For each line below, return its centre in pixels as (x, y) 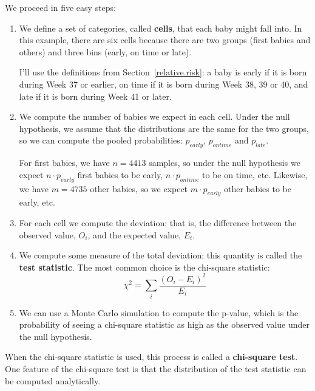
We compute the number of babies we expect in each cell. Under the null (154, 116)
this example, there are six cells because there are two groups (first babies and (165, 40)
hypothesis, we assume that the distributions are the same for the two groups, (164, 128)
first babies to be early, (120, 174)
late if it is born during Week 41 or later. (95, 96)
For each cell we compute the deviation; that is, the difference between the (158, 222)
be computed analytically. (53, 380)
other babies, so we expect (139, 188)
